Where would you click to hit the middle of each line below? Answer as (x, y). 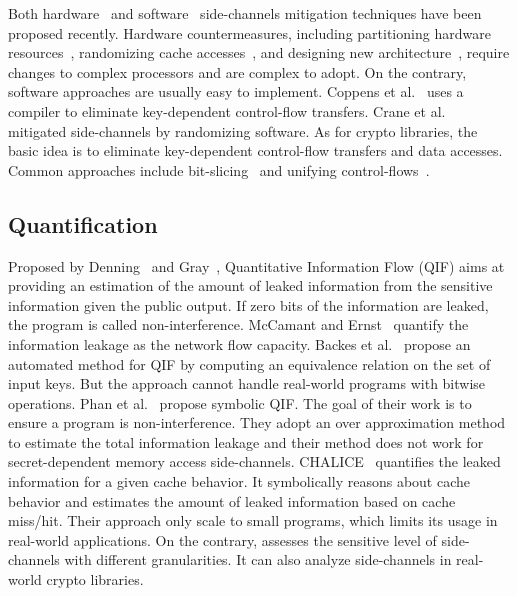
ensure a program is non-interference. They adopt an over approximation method (257, 422)
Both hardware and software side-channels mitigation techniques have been (245, 13)
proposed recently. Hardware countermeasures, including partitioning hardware (249, 32)
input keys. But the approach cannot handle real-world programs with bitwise (247, 383)
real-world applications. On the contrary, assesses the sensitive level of (222, 539)
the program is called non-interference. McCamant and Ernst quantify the (238, 324)
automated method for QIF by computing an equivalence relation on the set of (249, 363)
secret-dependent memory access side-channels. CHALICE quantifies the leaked (254, 461)
